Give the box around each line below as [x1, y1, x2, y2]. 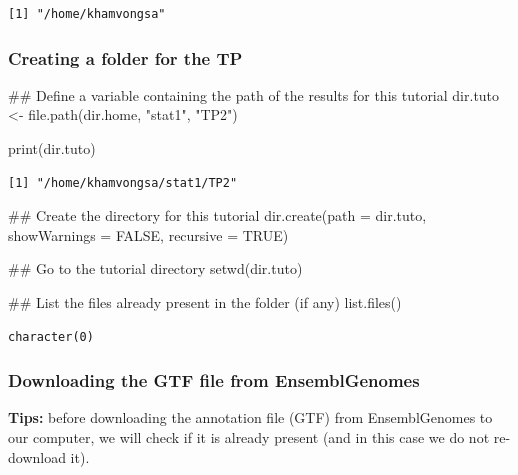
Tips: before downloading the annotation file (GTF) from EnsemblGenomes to [8, 407, 493, 428]
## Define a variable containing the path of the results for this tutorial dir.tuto [8, 84, 500, 105]
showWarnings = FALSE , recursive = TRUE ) [8, 224, 289, 245]
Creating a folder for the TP [8, 45, 243, 70]
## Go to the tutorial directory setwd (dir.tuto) [8, 258, 303, 279]
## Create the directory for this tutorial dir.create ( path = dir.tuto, [8, 205, 427, 226]
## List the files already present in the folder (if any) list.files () [8, 291, 402, 312]
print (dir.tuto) [8, 138, 96, 158]
